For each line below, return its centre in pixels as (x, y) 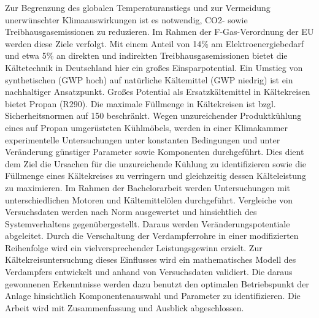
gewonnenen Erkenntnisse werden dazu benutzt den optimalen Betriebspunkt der (157, 283)
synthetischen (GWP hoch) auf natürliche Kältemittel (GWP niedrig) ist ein (149, 79)
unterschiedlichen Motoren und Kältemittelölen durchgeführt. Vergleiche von (149, 199)
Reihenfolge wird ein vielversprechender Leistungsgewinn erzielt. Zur (134, 247)
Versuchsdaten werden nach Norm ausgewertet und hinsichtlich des (131, 212)
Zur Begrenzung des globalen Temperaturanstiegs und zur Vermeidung (138, 7)
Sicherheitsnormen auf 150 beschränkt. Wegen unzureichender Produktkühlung (153, 115)
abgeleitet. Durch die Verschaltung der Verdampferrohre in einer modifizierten (152, 236)
